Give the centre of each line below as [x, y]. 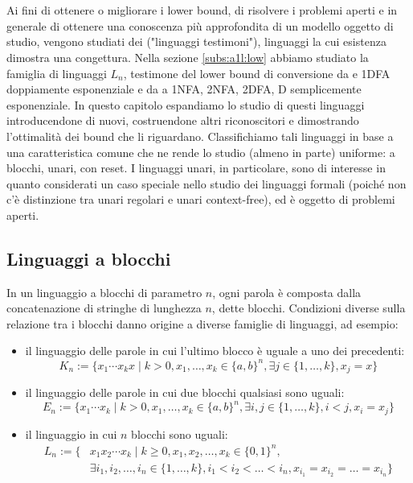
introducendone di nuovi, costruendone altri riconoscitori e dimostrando [183, 120]
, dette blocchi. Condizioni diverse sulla [309, 308]
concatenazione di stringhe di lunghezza [104, 308]
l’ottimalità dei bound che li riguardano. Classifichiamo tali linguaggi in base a [200, 136]
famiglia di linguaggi [57, 73]
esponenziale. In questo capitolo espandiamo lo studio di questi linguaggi [186, 104]
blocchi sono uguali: [180, 433]
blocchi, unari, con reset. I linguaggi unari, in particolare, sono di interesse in [196, 168]
